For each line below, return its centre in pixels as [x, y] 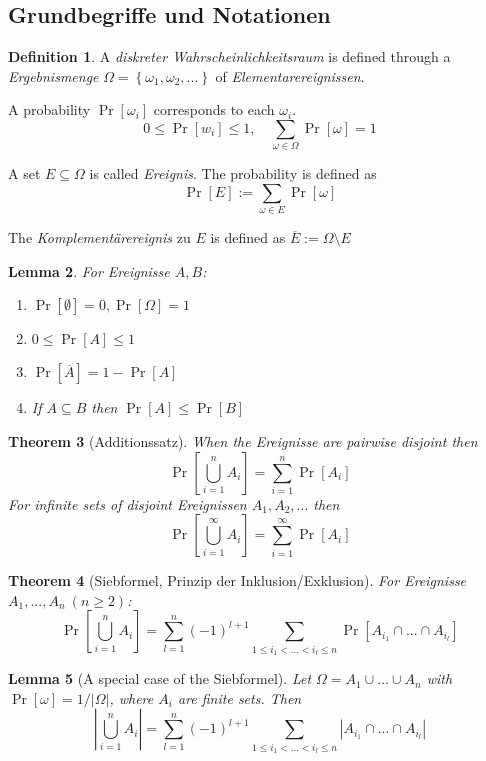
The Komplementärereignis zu [99, 237]
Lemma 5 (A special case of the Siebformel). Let [160, 678]
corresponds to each [214, 109]
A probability [49, 109]
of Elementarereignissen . [290, 75]
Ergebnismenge [53, 75]
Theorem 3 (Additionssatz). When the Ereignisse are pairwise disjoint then [243, 441]
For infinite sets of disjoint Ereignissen [127, 503]
